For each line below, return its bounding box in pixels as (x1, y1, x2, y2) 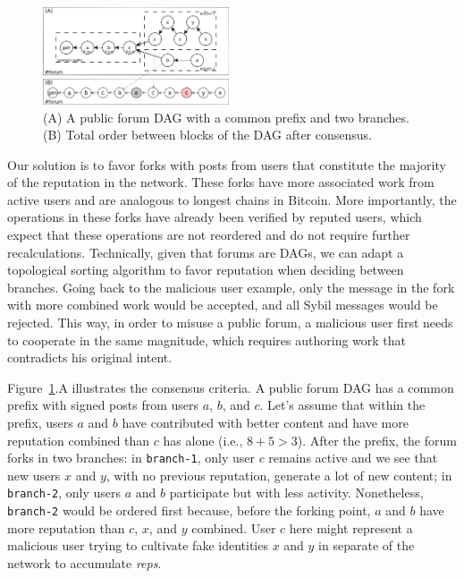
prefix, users (7, 413, 73, 432)
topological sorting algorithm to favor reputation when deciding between (7, 260, 404, 279)
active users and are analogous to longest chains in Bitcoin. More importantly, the (7, 190, 457, 208)
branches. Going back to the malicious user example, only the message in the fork (7, 277, 455, 296)
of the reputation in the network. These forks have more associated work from (7, 173, 434, 191)
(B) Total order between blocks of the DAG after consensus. (43, 125, 372, 144)
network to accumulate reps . (7, 553, 162, 572)
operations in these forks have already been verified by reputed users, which (7, 208, 422, 226)
